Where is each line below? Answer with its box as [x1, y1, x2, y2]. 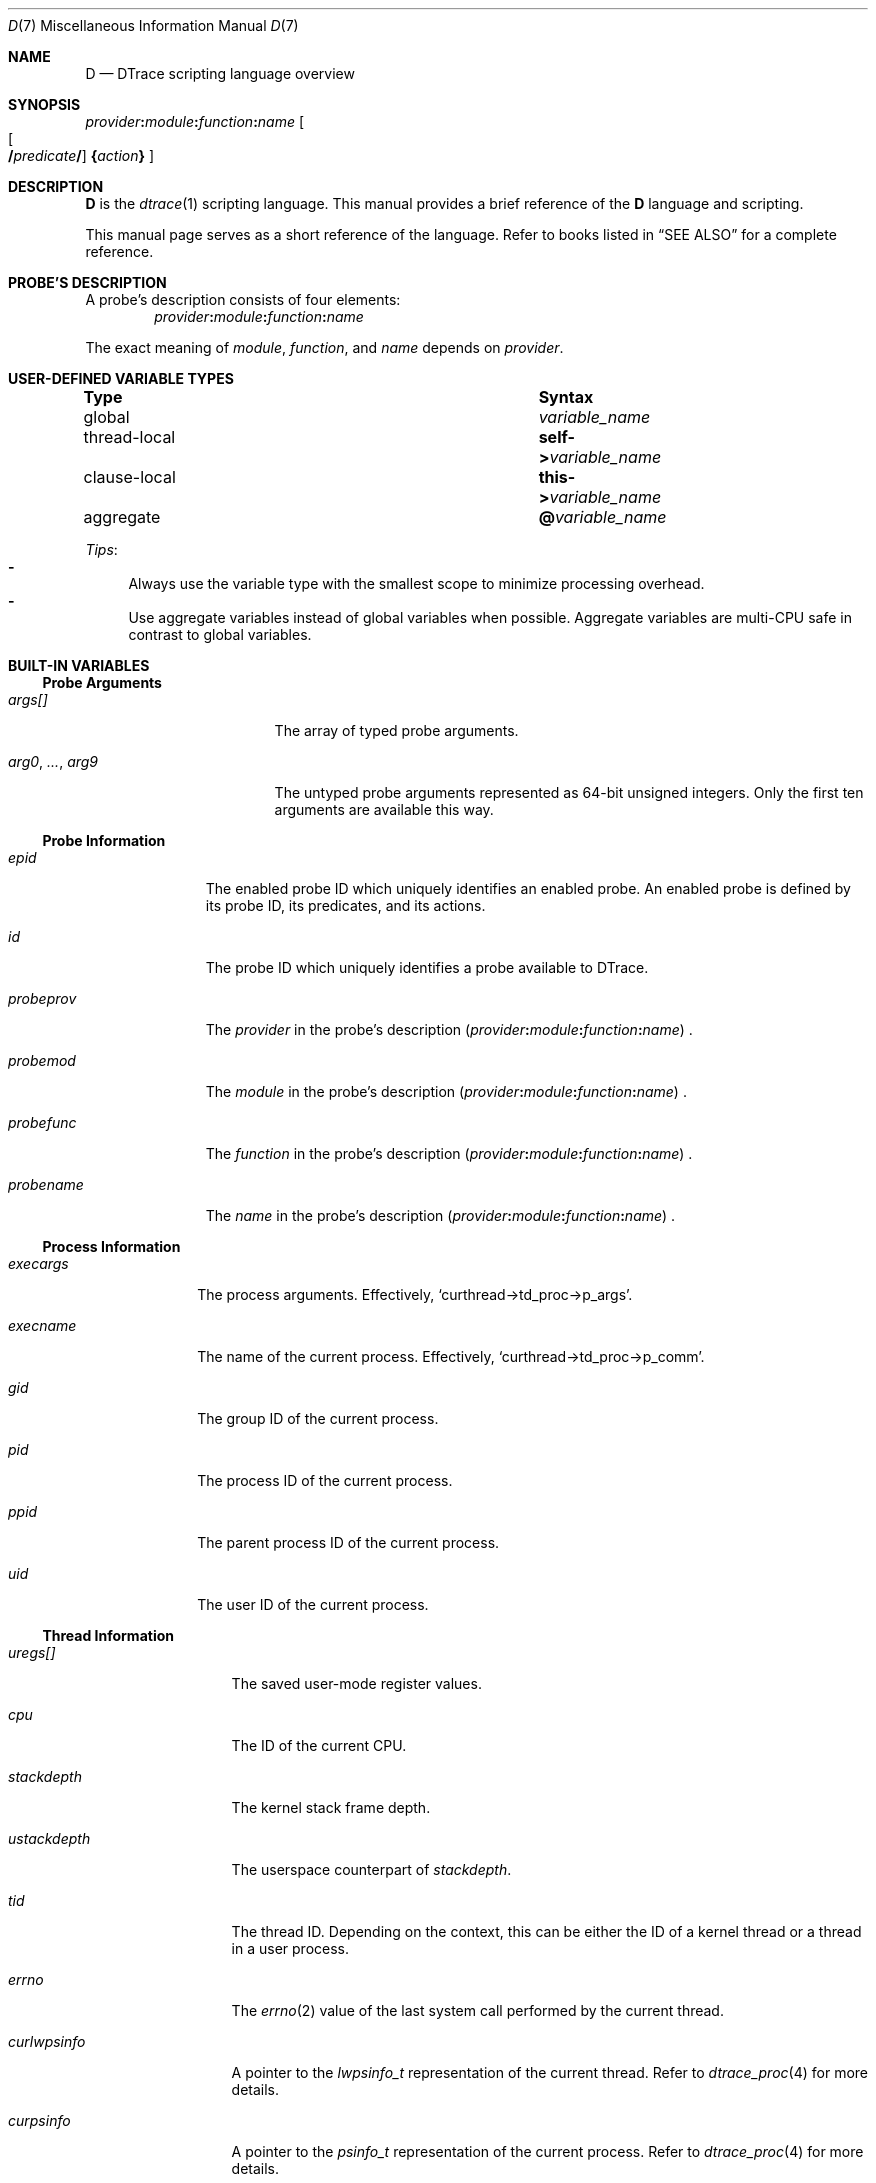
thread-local [83, 427, 176, 447]
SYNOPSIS [8, 96, 81, 113]
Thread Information [42, 1627, 174, 1644]
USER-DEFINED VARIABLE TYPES [8, 370, 234, 387]
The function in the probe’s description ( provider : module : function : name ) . [205, 1145, 693, 1162]
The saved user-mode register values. [231, 1675, 482, 1692]
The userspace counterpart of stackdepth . [231, 1861, 512, 1878]
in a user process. [231, 1940, 350, 1957]
